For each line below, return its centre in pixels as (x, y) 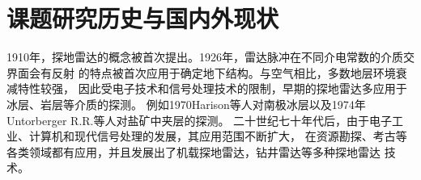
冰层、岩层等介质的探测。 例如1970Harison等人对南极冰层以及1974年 (186, 104)
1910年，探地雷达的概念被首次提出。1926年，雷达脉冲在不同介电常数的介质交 (210, 57)
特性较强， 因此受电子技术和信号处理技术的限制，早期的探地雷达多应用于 (212, 88)
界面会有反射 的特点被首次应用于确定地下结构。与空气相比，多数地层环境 (201, 72)
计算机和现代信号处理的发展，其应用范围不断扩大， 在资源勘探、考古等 (218, 136)
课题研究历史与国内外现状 (143, 18)
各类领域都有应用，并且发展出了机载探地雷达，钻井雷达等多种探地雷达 (193, 151)
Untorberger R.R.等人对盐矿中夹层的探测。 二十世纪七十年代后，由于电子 (200, 120)
